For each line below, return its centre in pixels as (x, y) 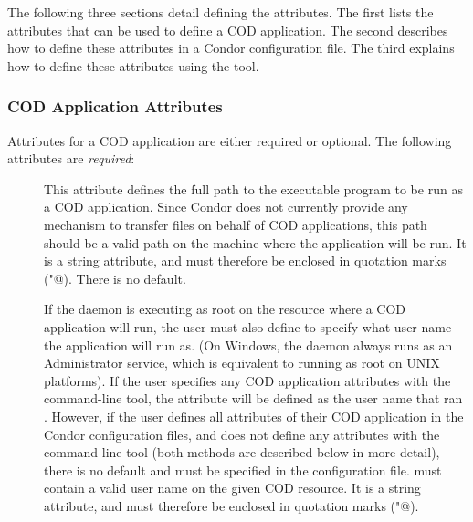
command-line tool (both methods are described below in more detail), (242, 452)
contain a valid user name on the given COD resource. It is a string (232, 488)
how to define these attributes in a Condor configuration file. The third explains (231, 48)
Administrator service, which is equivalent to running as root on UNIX (242, 363)
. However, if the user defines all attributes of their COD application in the (254, 416)
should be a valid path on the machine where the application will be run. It (255, 242)
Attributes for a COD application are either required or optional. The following (230, 140)
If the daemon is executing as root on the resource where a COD (225, 309)
